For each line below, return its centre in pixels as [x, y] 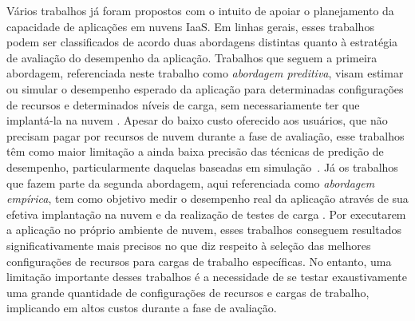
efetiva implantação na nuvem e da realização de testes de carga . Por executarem [206, 214]
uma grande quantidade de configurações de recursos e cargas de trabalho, [188, 292]
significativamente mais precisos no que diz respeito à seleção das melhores [189, 245]
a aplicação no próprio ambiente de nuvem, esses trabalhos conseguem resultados [204, 230]
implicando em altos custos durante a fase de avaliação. [142, 308]
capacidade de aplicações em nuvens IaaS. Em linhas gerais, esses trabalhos [190, 26]
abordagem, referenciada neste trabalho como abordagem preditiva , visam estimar [205, 73]
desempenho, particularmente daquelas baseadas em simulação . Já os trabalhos [202, 166]
